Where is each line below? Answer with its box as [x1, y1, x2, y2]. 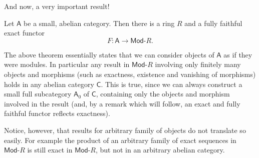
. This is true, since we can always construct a [101, 78, 242, 89]
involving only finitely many [155, 59, 241, 69]
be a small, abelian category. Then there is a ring [24, 17, 175, 28]
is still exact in [27, 144, 73, 155]
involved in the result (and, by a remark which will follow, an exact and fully [4, 98, 240, 108]
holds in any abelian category [4, 78, 94, 89]
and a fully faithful [184, 17, 242, 28]
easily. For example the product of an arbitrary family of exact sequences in [4, 134, 236, 145]
